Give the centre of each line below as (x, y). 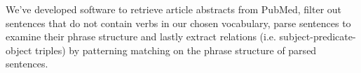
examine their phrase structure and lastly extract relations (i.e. (141, 36)
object (19, 50)
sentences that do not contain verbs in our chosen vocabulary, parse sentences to (178, 23)
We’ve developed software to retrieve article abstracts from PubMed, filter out (174, 9)
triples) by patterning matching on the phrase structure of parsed (176, 50)
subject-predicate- (318, 36)
